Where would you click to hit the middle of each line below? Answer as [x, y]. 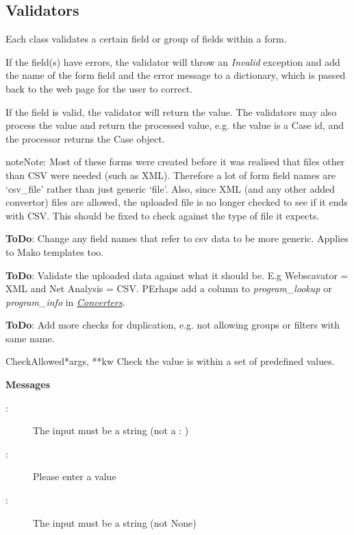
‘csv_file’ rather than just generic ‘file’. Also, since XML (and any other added [170, 188]
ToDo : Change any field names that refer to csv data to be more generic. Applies [177, 238]
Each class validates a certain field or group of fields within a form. [146, 39]
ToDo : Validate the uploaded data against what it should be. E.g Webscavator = [177, 275]
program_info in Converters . [65, 301]
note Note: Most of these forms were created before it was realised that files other [175, 162]
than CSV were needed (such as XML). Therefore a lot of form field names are [171, 175]
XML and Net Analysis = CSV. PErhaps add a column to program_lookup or [169, 288]
